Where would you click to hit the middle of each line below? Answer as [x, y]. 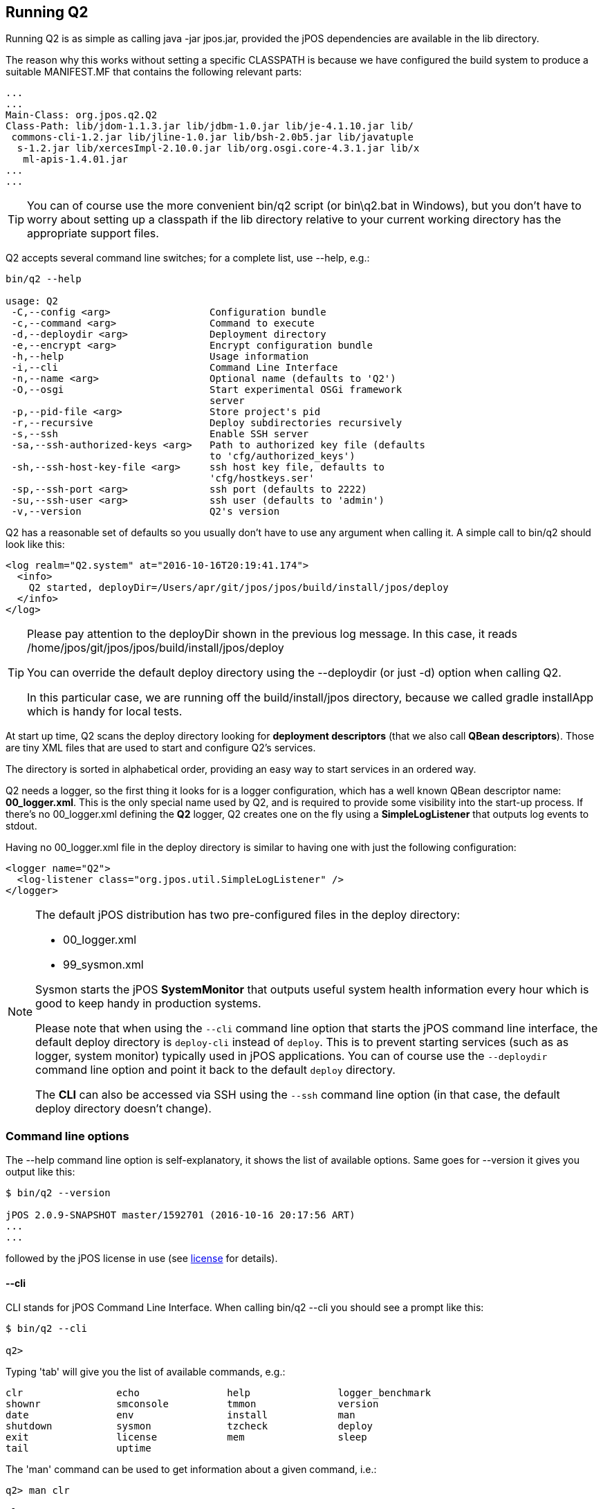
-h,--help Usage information [160, 357]
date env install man [180, 1415]
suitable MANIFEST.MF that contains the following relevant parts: [154, 72]
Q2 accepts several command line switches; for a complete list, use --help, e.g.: [188, 258]
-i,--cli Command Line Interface [175, 368]
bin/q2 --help [44, 279]
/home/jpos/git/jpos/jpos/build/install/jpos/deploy [156, 648]
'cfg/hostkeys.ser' [262, 478]
